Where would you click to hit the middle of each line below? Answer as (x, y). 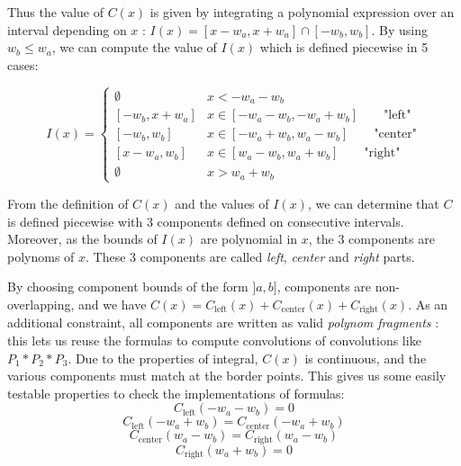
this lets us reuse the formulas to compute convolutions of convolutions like (214, 340)
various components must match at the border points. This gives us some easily (227, 376)
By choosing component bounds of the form (128, 287)
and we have (113, 304)
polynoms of (41, 256)
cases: (23, 64)
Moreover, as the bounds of (82, 239)
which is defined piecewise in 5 (344, 47)
